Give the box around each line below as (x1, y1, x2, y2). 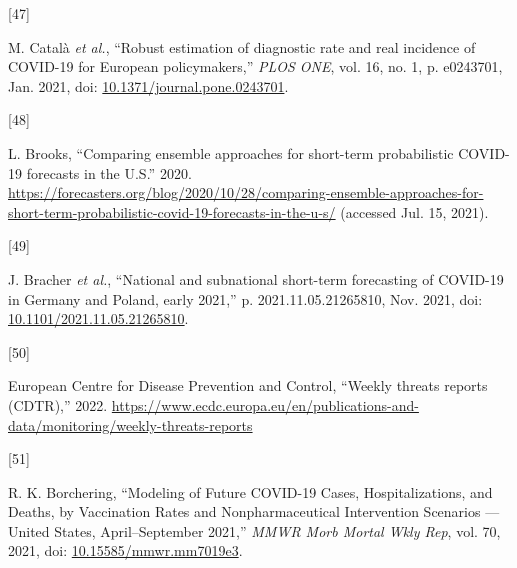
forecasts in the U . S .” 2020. (26, 162, 192, 183)
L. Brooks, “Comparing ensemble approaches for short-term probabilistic (8, 142, 454, 163)
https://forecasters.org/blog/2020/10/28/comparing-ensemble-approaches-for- (8, 182, 484, 203)
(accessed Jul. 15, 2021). (340, 201, 489, 222)
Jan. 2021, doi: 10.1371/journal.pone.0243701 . (8, 75, 289, 96)
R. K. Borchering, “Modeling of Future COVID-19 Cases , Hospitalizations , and (8, 481, 493, 502)
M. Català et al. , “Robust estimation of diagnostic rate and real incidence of (8, 36, 476, 57)
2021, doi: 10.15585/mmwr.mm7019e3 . (8, 540, 243, 561)
